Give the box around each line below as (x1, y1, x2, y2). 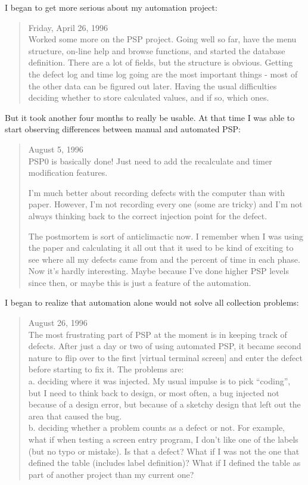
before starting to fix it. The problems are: (28, 363, 184, 375)
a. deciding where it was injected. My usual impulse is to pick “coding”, (28, 375, 291, 387)
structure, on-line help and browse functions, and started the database (28, 44, 285, 57)
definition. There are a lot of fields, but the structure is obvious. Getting (28, 56, 293, 69)
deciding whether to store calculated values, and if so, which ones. (28, 91, 269, 104)
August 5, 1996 (28, 142, 83, 155)
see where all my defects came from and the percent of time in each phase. (28, 253, 300, 265)
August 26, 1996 (28, 316, 88, 329)
